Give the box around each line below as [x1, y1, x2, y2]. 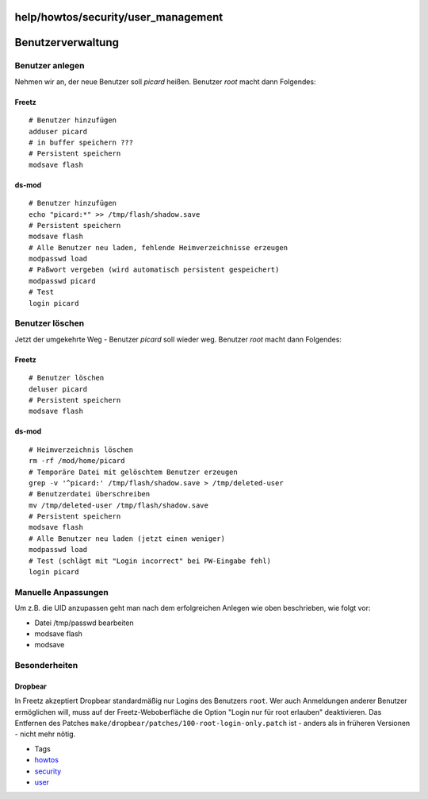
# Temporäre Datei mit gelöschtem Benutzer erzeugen [29, 467, 238, 477]
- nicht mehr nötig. [14, 729, 76, 739]
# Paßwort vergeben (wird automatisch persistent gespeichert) [29, 265, 280, 274]
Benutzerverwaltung [14, 36, 119, 49]
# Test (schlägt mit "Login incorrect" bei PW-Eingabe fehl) [29, 556, 271, 565]
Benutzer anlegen [14, 60, 85, 71]
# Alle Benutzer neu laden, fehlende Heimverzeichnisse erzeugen [29, 243, 289, 252]
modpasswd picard [29, 276, 96, 285]
